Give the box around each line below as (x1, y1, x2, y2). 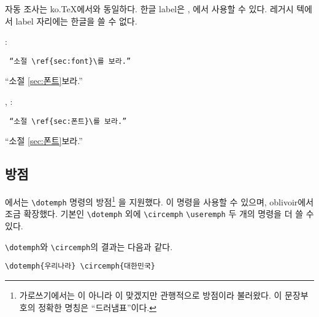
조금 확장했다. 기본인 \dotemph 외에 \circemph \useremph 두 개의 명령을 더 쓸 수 (5, 207, 314, 220)
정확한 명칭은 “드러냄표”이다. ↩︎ (38, 300, 156, 313)
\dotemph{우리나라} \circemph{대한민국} (5, 262, 156, 271)
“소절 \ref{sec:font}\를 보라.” (9, 56, 131, 66)
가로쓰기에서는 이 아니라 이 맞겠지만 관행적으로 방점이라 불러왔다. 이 (19, 288, 282, 301)
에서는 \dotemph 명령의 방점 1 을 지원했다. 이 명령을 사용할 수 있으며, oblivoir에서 (5, 194, 314, 208)
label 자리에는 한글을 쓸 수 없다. (15, 14, 137, 27)
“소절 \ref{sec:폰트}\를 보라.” (9, 116, 127, 126)
